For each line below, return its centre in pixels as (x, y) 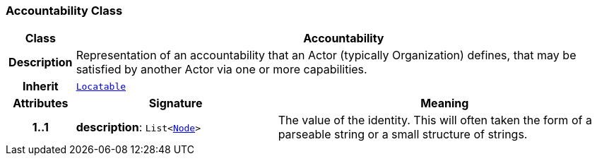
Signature (176, 103)
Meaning (445, 103)
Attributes (41, 103)
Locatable (101, 86)
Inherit (40, 87)
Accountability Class (64, 11)
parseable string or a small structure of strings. (403, 135)
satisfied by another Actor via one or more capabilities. (221, 70)
